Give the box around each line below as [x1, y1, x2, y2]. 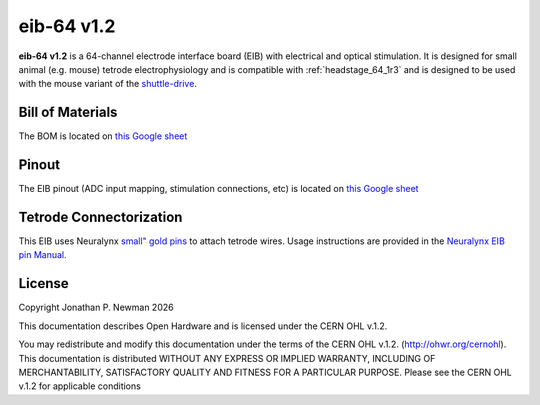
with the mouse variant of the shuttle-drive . [18, 78, 197, 90]
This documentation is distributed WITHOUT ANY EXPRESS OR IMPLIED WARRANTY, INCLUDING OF [18, 352, 436, 364]
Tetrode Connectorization [18, 208, 183, 225]
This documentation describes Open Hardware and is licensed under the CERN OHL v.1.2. [18, 320, 388, 332]
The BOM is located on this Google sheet [18, 130, 188, 142]
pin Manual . [18, 249, 67, 261]
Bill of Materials [18, 104, 118, 121]
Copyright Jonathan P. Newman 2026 [18, 301, 174, 314]
